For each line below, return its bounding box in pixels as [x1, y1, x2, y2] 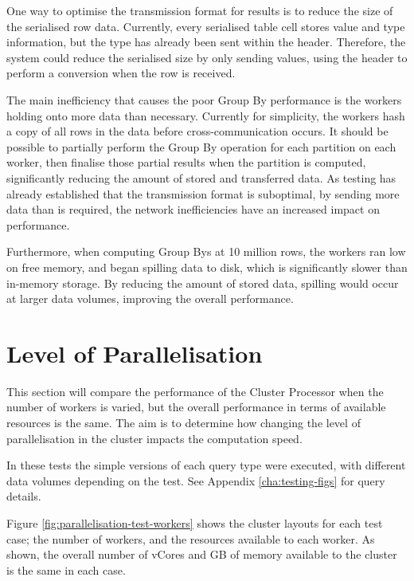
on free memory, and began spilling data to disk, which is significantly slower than [6, 258, 408, 275]
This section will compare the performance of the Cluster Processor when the [6, 383, 384, 399]
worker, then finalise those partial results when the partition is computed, [6, 154, 366, 171]
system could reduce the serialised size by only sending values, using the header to [6, 49, 408, 65]
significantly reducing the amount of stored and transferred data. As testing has [6, 169, 396, 186]
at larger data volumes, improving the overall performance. [6, 290, 294, 307]
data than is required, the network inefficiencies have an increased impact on [6, 201, 380, 218]
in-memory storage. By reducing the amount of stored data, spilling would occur [6, 274, 399, 291]
